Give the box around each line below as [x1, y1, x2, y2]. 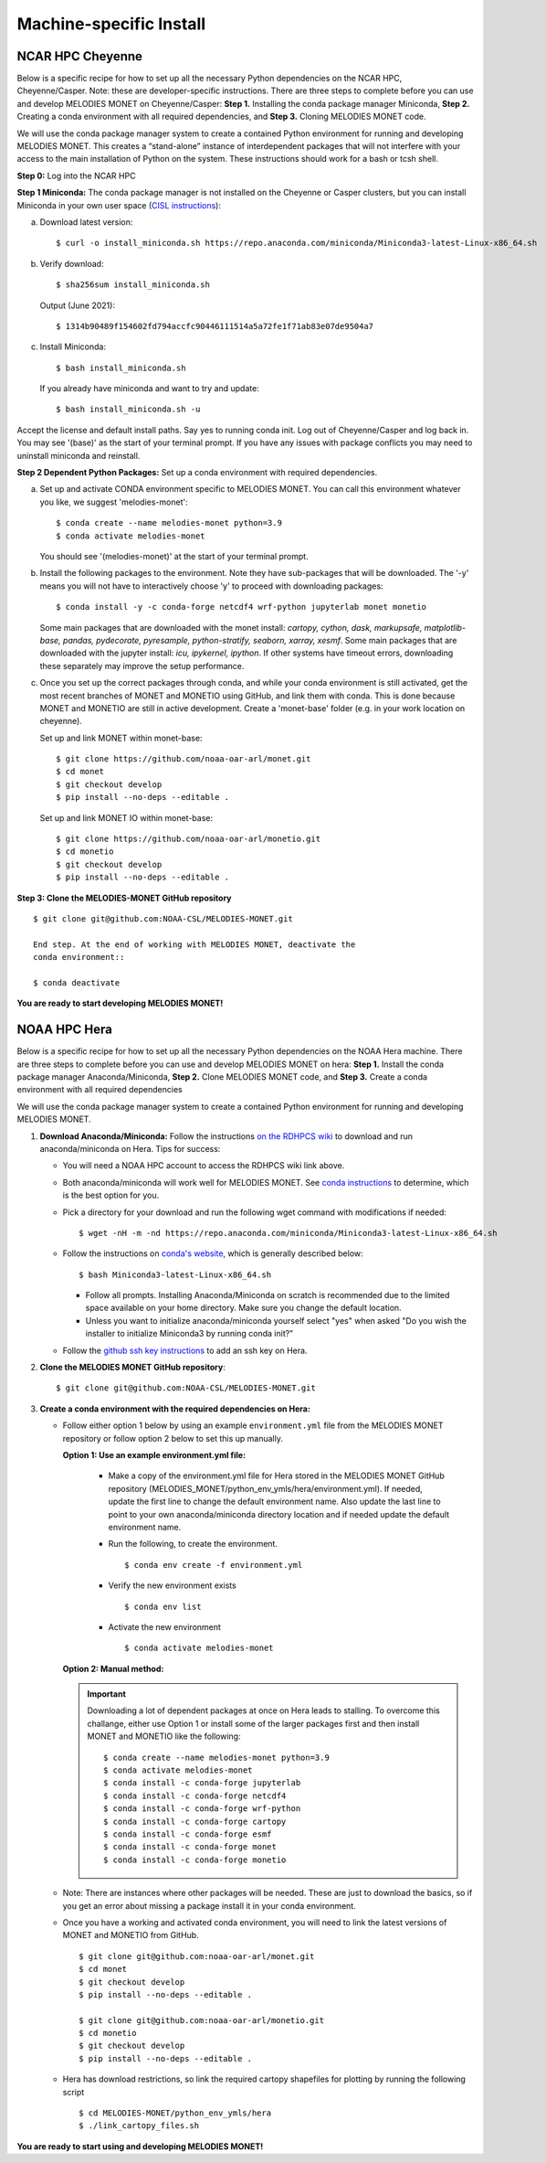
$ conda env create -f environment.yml [124, 1560, 303, 1570]
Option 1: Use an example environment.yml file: [62, 1450, 247, 1460]
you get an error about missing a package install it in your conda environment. [62, 1900, 356, 1911]
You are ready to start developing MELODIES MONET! [16, 997, 224, 1009]
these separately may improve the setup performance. [39, 660, 245, 671]
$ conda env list [124, 1601, 202, 1612]
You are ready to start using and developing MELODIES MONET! [16, 2140, 264, 2152]
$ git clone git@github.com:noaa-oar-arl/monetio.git [79, 2015, 324, 2025]
